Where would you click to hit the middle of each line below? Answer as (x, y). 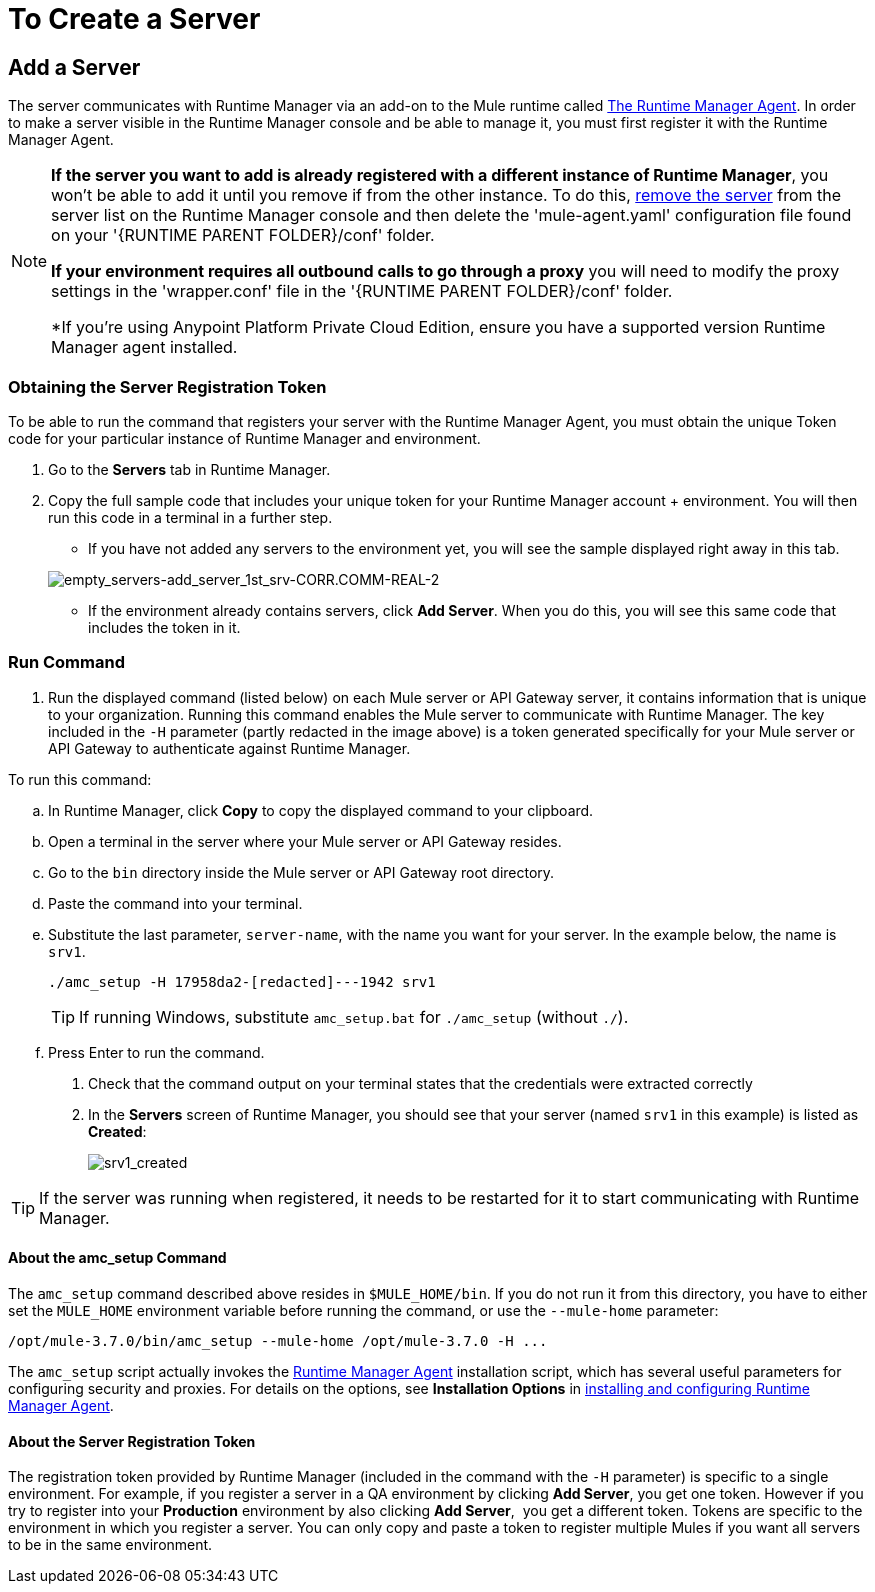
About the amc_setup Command (117, 1258)
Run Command (66, 662)
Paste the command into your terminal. (175, 903)
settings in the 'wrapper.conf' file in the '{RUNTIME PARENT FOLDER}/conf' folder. (362, 291)
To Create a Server (134, 19)
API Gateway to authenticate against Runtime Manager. (229, 748)
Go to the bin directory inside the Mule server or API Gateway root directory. (301, 872)
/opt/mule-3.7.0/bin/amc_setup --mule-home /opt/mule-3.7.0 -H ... (278, 1340)
